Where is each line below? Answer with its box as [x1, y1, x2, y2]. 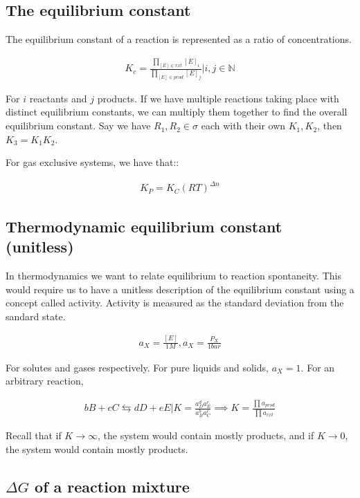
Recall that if [6, 428, 62, 443]
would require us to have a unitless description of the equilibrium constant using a [6, 282, 354, 296]
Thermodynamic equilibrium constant [6, 215, 282, 237]
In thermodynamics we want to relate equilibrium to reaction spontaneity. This [6, 268, 341, 282]
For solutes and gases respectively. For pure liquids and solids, [6, 360, 269, 374]
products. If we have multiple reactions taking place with [97, 91, 339, 105]
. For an [300, 360, 335, 374]
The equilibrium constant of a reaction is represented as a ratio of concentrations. [6, 32, 352, 46]
